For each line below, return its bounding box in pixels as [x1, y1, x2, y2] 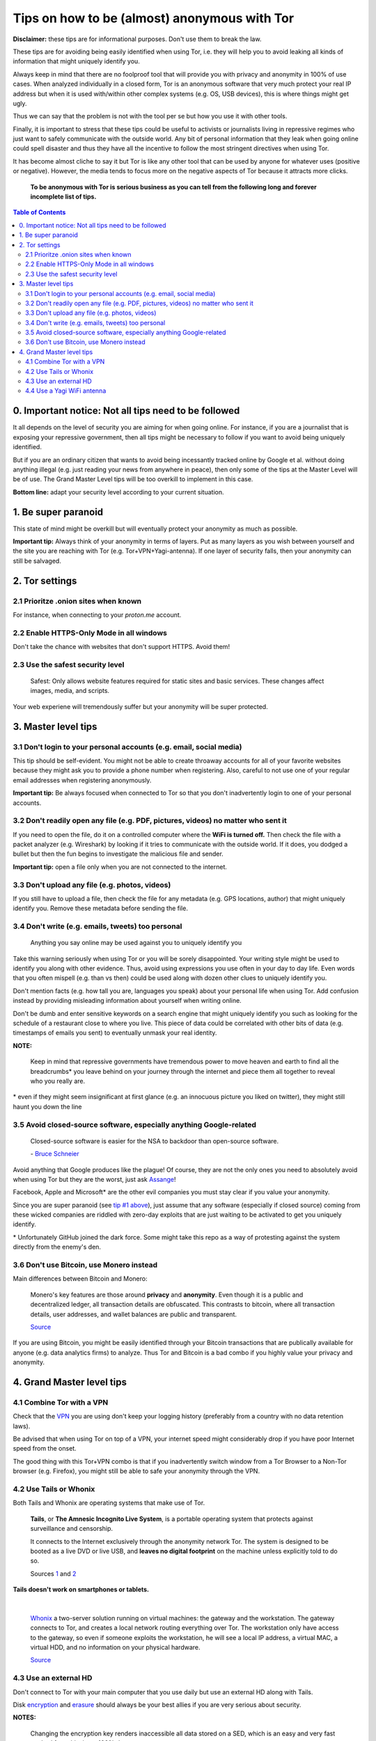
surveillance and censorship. [30, 1524, 113, 1533]
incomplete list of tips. [30, 192, 97, 201]
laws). [13, 1421, 31, 1430]
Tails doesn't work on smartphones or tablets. [13, 1585, 150, 1594]
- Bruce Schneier [30, 1150, 79, 1158]
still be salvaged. [13, 556, 62, 565]
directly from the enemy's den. [13, 1243, 101, 1251]
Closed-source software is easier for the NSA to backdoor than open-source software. [30, 1137, 279, 1145]
